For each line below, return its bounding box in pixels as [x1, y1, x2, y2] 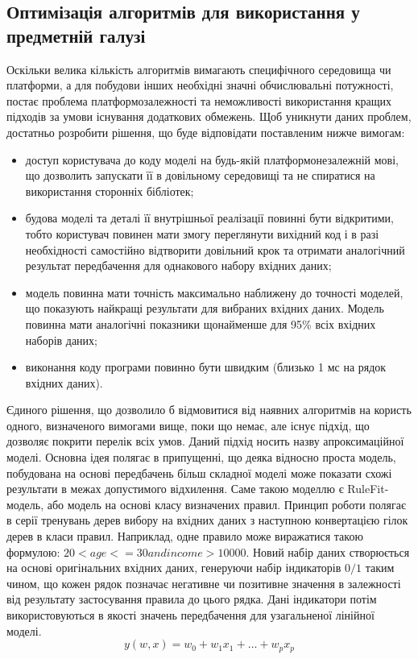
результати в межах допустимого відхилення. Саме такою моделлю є [6, 480, 344, 497]
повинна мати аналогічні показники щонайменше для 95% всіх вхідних [25, 315, 376, 332]
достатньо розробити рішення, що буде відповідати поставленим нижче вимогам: [6, 123, 405, 140]
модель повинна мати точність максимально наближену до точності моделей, [25, 284, 404, 300]
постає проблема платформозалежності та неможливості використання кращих [6, 92, 392, 109]
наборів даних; [25, 331, 98, 348]
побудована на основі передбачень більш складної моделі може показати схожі [6, 464, 392, 481]
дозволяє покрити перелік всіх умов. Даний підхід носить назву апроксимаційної [6, 433, 404, 450]
